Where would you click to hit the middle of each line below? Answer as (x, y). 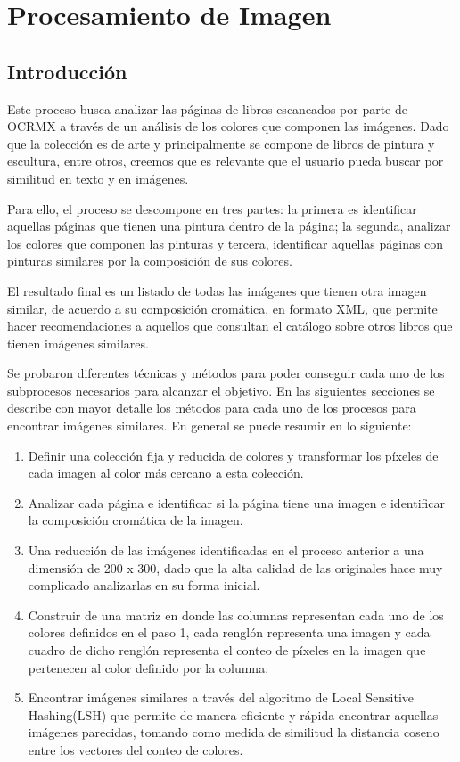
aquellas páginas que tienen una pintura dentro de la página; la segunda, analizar (229, 226)
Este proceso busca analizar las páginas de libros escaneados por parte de (207, 108)
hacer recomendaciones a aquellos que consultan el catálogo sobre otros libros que (230, 326)
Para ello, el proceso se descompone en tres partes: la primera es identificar (212, 208)
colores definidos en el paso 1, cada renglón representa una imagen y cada (229, 632)
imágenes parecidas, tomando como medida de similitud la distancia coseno (234, 732)
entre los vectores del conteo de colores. (136, 749)
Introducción (67, 71)
